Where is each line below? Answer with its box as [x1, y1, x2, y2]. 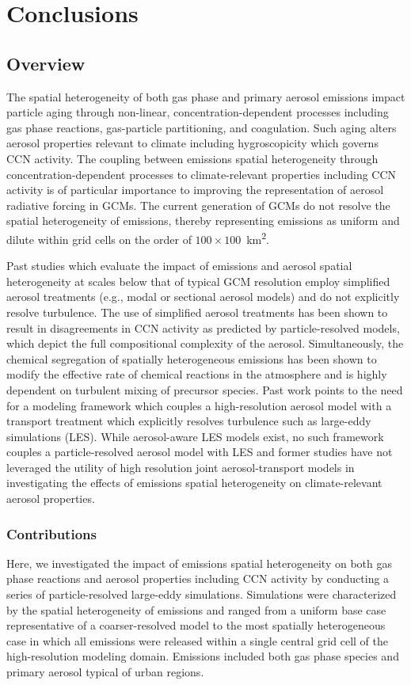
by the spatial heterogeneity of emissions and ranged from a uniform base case [6, 601, 386, 618]
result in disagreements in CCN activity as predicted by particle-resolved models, [6, 319, 400, 336]
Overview [6, 51, 86, 75]
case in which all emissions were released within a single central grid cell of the [6, 632, 388, 649]
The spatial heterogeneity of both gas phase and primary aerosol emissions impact [6, 88, 405, 105]
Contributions [6, 523, 97, 543]
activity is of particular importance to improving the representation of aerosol [6, 181, 384, 198]
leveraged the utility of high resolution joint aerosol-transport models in [6, 459, 355, 475]
